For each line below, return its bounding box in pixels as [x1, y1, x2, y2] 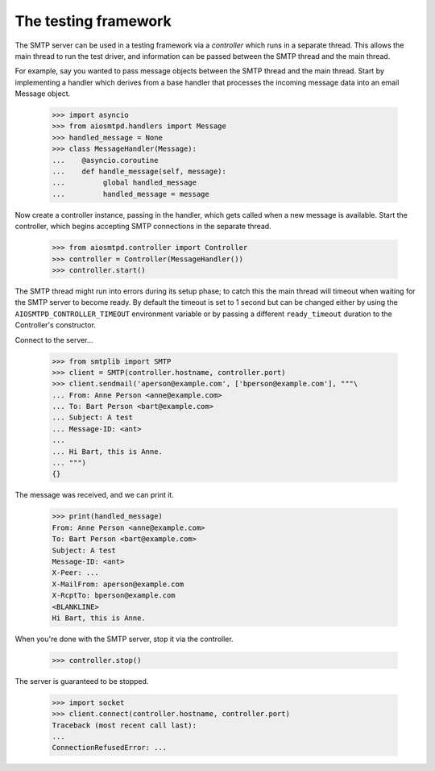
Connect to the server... [14, 335, 93, 344]
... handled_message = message [52, 190, 209, 198]
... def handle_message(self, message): [52, 167, 227, 177]
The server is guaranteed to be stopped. [14, 676, 149, 686]
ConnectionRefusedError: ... [52, 743, 168, 752]
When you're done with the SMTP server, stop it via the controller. [14, 634, 234, 644]
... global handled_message [52, 178, 197, 187]
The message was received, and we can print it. [14, 490, 175, 500]
